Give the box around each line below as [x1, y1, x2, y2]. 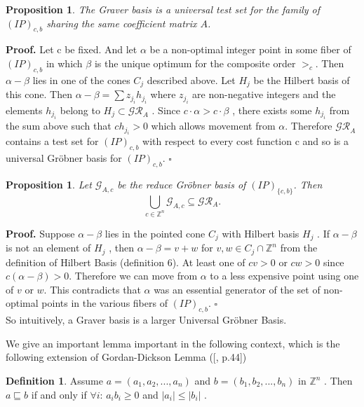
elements [6, 102, 43, 117]
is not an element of [6, 240, 91, 255]
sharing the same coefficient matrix [46, 15, 197, 30]
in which [46, 55, 83, 70]
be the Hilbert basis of [253, 72, 350, 87]
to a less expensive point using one [210, 268, 359, 283]
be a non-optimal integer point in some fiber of [149, 42, 351, 57]
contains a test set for [6, 134, 99, 149]
